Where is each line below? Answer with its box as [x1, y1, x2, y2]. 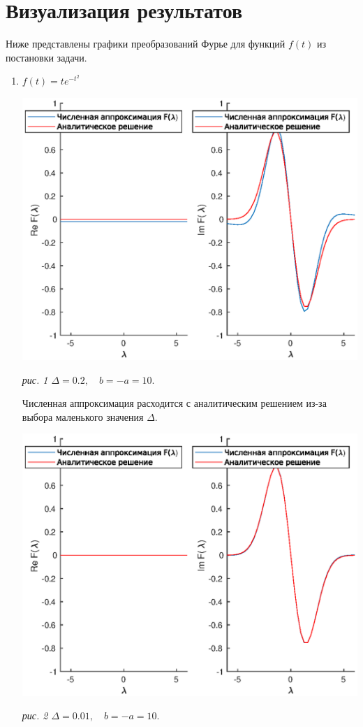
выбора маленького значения [22, 409, 144, 424]
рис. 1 [22, 372, 48, 387]
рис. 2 [22, 708, 48, 723]
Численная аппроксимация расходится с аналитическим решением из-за [22, 396, 327, 410]
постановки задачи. [6, 50, 87, 64]
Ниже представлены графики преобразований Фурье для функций [6, 36, 286, 51]
